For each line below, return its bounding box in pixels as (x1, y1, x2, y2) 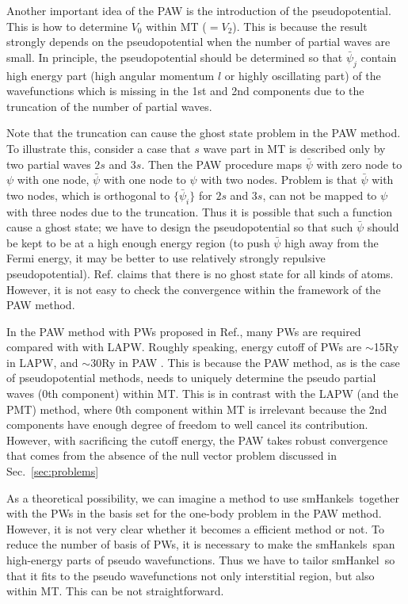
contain (360, 48, 397, 65)
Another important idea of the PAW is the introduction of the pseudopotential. (6, 2, 391, 18)
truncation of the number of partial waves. (6, 97, 212, 114)
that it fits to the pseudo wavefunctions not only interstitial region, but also (6, 567, 375, 583)
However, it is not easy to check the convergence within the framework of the (6, 281, 381, 297)
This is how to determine (6, 17, 128, 34)
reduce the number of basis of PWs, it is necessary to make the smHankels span (6, 536, 395, 552)
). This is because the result (232, 17, 368, 34)
